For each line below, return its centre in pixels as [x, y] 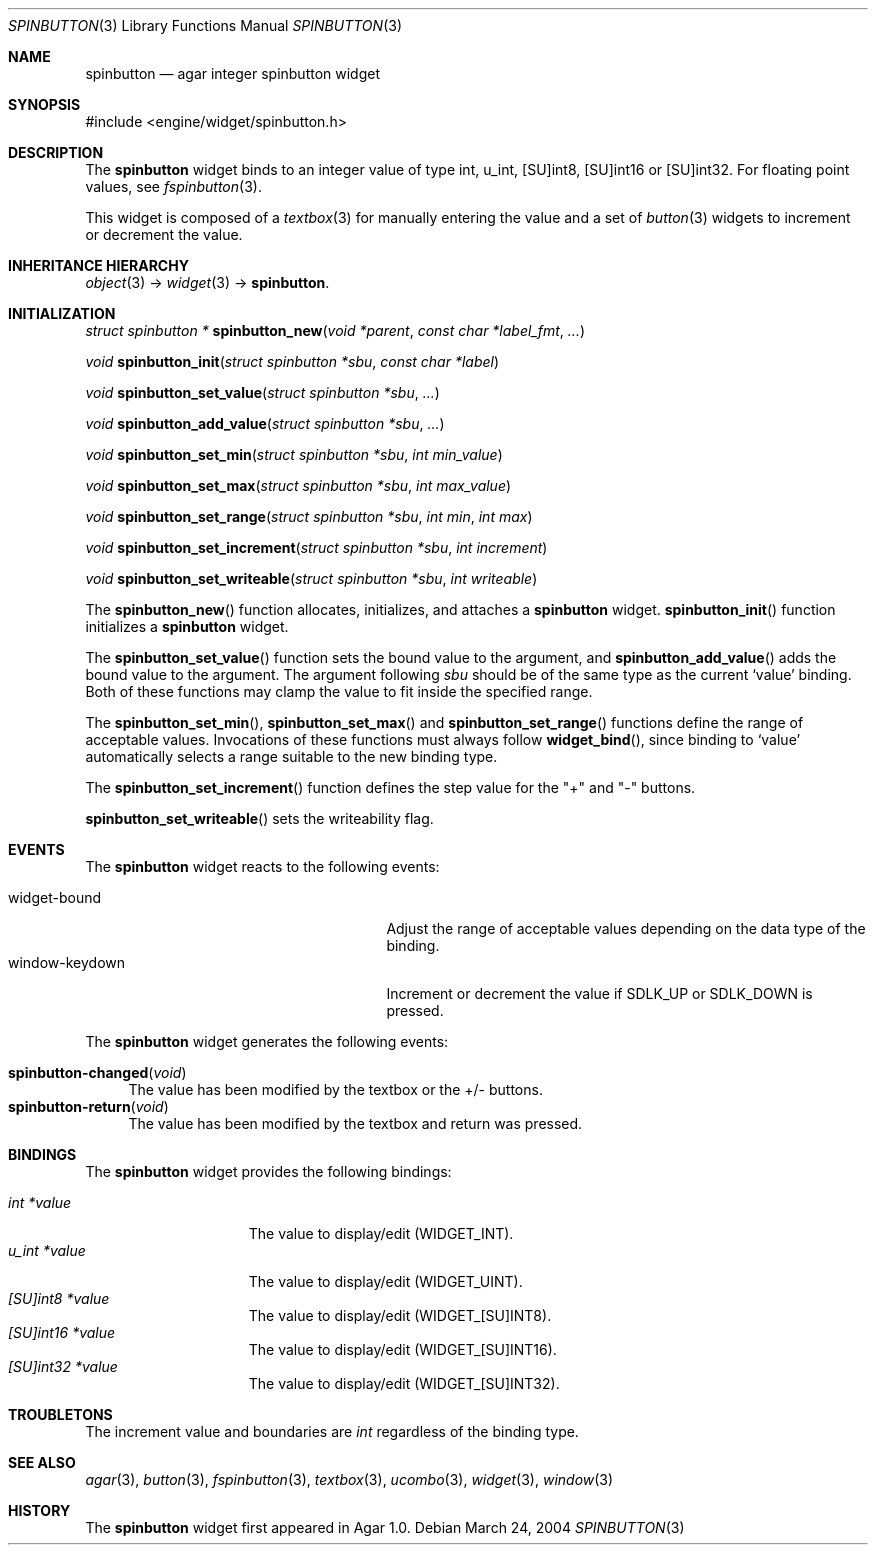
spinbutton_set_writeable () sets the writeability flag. [259, 818]
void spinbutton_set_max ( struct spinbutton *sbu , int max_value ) [298, 485]
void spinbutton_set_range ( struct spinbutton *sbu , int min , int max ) [309, 516]
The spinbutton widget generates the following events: [267, 1041]
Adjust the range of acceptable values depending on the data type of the [626, 928]
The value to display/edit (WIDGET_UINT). [385, 1281]
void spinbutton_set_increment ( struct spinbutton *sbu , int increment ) [316, 547]
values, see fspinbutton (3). [173, 186]
